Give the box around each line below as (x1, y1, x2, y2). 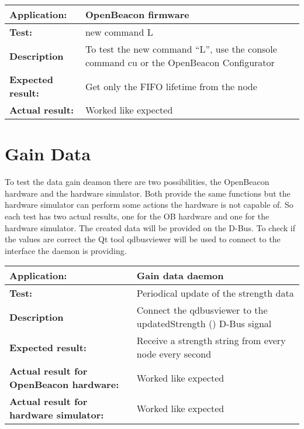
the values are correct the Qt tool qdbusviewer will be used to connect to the (5, 233, 281, 245)
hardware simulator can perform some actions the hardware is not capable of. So (5, 198, 293, 211)
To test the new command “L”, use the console (85, 42, 277, 56)
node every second (136, 347, 212, 361)
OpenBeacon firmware (85, 8, 189, 21)
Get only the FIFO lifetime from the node (85, 79, 257, 93)
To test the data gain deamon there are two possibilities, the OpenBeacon (5, 176, 270, 188)
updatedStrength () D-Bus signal (136, 317, 272, 331)
